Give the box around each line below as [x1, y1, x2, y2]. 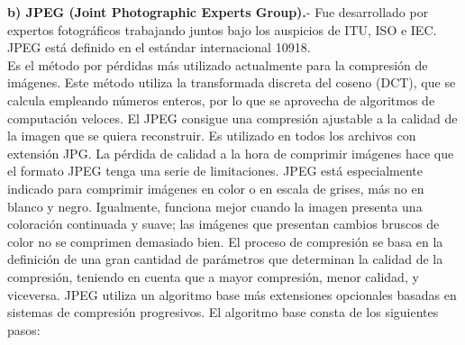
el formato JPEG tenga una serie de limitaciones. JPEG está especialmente [7, 161, 423, 180]
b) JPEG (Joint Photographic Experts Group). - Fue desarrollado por [7, 3, 429, 21]
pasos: [7, 320, 41, 339]
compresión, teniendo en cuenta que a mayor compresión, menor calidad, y [7, 267, 419, 286]
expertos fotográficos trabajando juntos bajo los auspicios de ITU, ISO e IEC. [7, 20, 437, 39]
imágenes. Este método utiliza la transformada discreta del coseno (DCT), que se [7, 73, 456, 92]
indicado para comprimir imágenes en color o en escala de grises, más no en [7, 178, 424, 197]
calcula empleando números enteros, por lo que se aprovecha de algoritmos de [7, 90, 435, 109]
